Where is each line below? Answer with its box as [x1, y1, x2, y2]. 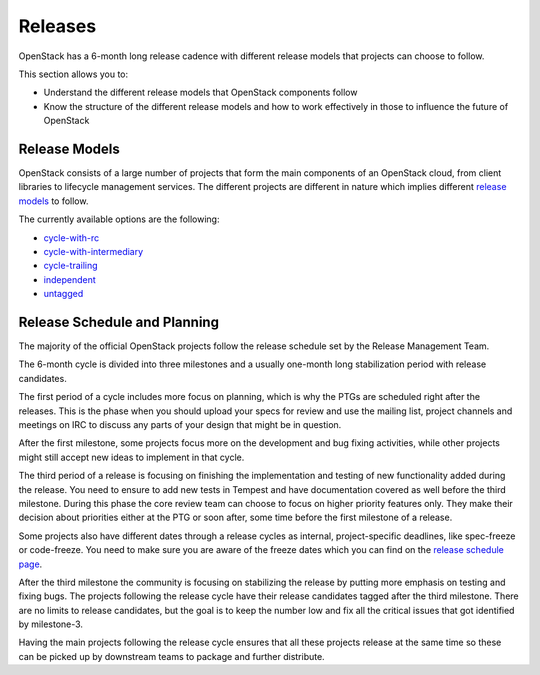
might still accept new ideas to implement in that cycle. [18, 451, 245, 463]
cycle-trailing [43, 260, 99, 272]
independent [43, 273, 96, 285]
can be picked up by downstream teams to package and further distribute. [18, 650, 325, 662]
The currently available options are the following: [18, 213, 220, 225]
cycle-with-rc [43, 231, 100, 244]
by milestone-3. [18, 618, 84, 630]
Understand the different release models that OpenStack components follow [43, 86, 358, 99]
